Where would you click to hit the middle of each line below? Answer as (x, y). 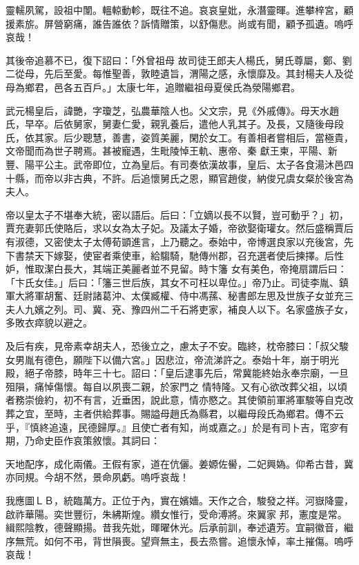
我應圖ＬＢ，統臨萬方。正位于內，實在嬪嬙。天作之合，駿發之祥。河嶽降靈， (179, 500)
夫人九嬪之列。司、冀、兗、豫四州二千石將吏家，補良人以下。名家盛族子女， (179, 309)
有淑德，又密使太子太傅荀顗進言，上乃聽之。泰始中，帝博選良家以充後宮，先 (179, 241)
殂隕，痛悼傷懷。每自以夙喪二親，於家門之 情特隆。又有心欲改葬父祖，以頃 (176, 386)
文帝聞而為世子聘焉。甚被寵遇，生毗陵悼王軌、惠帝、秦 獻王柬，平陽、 (167, 151)
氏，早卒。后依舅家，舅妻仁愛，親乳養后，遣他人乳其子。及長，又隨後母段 (175, 124)
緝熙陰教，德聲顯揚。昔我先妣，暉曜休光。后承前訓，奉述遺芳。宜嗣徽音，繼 (179, 527)
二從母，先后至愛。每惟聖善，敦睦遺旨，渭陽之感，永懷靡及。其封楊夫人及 (175, 73)
